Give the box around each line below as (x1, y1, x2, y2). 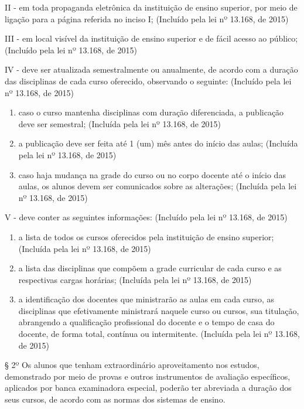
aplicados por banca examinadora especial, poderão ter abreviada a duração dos (5, 381, 292, 394)
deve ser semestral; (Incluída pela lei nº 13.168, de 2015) (18, 117, 221, 129)
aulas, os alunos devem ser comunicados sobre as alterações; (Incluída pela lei (18, 180, 297, 192)
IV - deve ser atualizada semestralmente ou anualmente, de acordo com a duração (5, 63, 298, 76)
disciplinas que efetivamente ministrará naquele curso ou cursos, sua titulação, (18, 304, 299, 316)
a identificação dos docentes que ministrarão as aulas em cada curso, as (18, 293, 274, 305)
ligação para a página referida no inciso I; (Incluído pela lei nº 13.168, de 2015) (5, 12, 289, 25)
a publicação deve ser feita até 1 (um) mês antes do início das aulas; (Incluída (18, 137, 298, 149)
